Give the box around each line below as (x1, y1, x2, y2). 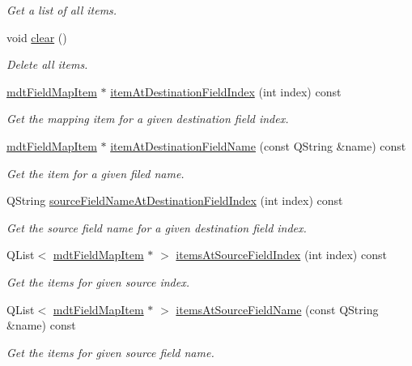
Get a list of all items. (6, 2, 117, 18)
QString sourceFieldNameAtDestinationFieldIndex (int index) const (6, 192, 343, 209)
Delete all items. (6, 56, 88, 73)
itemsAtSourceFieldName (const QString (176, 300, 379, 317)
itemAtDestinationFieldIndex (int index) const (110, 83, 342, 100)
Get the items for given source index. (6, 273, 189, 290)
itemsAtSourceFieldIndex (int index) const (176, 246, 387, 263)
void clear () (6, 28, 67, 45)
